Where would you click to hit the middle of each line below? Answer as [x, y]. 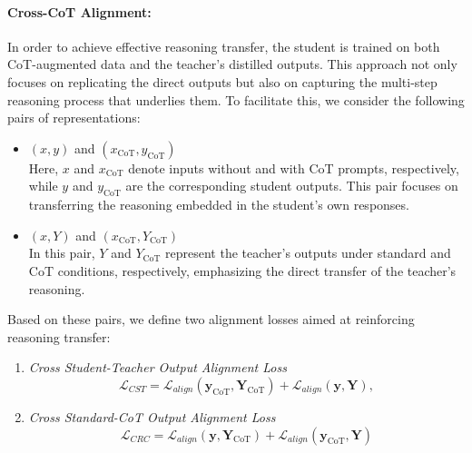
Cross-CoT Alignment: [79, 11]
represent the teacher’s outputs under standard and [308, 253]
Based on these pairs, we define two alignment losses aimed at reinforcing [211, 319]
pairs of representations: [74, 118]
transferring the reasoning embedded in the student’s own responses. [219, 205]
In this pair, [62, 253]
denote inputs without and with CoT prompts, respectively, [294, 167]
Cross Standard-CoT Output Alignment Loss [152, 416]
